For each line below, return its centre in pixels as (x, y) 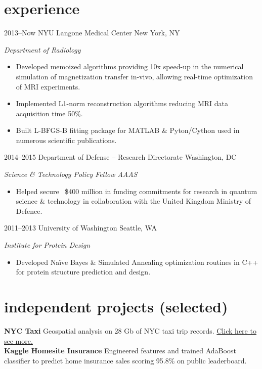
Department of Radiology (42, 49)
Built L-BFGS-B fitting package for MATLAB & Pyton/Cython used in (128, 130)
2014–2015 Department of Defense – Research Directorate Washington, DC (120, 157)
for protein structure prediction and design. (83, 272)
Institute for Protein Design (47, 245)
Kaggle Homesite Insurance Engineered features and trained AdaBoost (120, 351)
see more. (18, 340)
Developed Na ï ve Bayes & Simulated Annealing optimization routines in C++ (137, 262)
